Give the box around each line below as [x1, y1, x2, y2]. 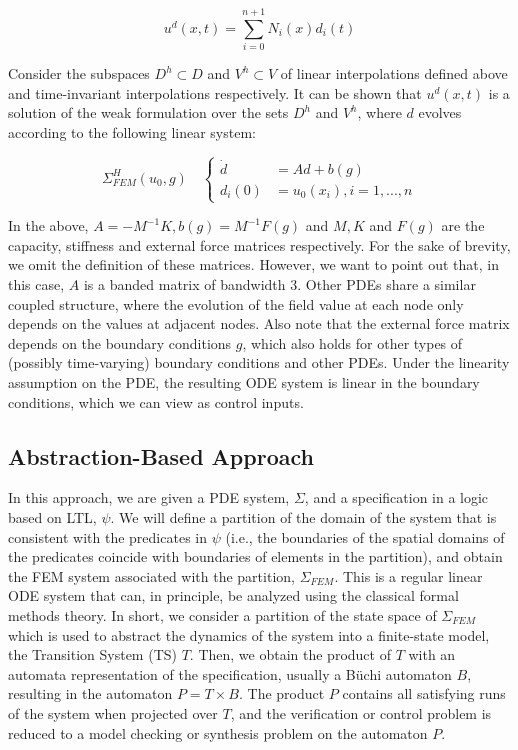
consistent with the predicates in [8, 526, 207, 547]
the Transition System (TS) [8, 644, 177, 665]
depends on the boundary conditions [8, 332, 232, 353]
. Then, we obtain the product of [189, 644, 391, 665]
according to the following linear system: [8, 121, 256, 142]
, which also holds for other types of [242, 332, 463, 353]
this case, [8, 274, 65, 295]
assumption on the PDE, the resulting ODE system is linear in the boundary [8, 372, 480, 393]
